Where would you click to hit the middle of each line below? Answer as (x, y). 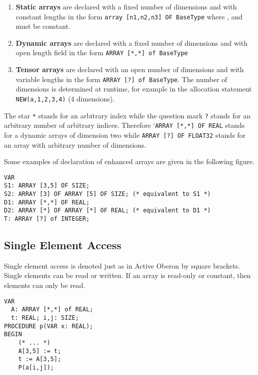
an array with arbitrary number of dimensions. (75, 144)
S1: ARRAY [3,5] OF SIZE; (47, 186)
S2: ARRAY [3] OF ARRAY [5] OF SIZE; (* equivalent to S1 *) (108, 194)
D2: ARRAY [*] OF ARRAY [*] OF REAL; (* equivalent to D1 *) (108, 211)
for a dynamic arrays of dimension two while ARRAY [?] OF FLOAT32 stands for (125, 135)
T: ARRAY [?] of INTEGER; (47, 219)
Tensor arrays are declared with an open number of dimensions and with (130, 69)
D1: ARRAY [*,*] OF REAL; (47, 202)
